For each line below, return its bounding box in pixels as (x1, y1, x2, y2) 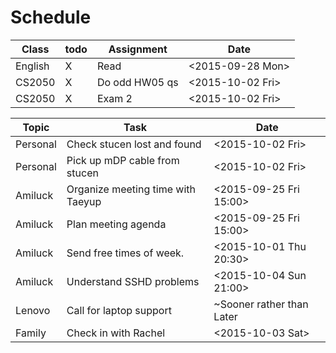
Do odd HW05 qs (96, 75, 179, 89)
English (15, 59, 50, 73)
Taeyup (66, 194, 102, 208)
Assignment (108, 42, 168, 56)
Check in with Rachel (66, 326, 166, 340)
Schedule (10, 6, 92, 29)
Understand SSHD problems (66, 274, 200, 288)
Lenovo (15, 303, 51, 317)
